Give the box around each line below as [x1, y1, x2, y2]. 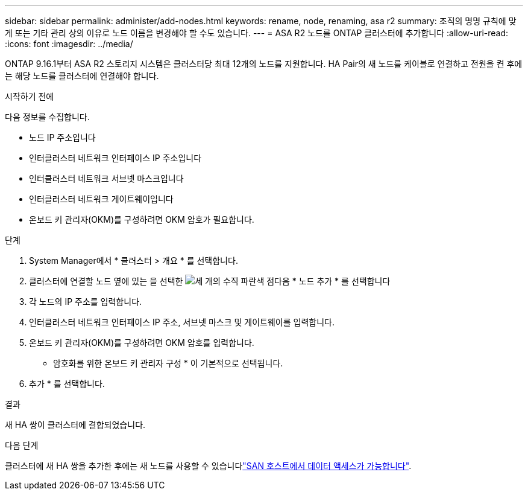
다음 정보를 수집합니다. [5, 112, 90, 122]
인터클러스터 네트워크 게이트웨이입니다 [29, 194, 174, 204]
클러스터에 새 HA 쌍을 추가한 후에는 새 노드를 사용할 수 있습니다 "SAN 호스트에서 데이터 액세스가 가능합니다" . [5, 461, 412, 471]
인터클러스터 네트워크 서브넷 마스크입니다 [29, 173, 184, 184]
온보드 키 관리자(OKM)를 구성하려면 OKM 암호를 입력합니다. [29, 337, 254, 348]
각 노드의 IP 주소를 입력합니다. [29, 296, 142, 307]
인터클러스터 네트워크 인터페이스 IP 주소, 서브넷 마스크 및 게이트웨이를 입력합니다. [29, 317, 335, 327]
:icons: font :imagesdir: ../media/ [5, 39, 133, 49]
